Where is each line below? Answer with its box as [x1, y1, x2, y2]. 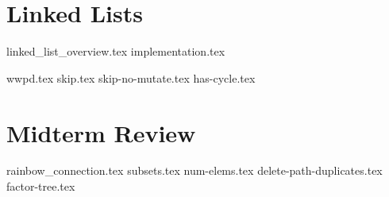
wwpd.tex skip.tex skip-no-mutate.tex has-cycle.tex [6, 69, 256, 86]
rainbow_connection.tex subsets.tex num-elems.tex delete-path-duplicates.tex [6, 162, 383, 179]
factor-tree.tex [6, 178, 75, 195]
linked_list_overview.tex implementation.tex [6, 43, 225, 60]
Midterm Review [6, 116, 196, 149]
